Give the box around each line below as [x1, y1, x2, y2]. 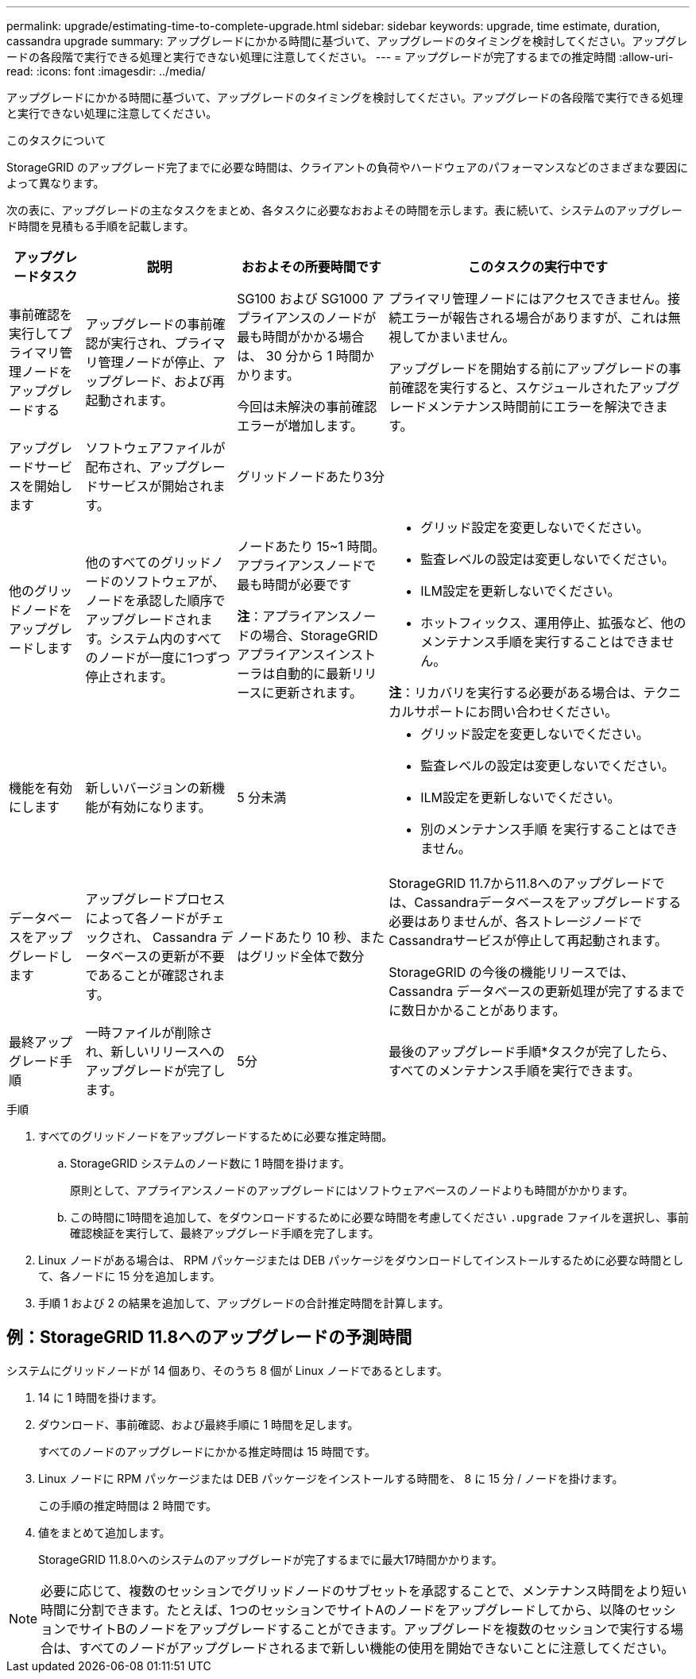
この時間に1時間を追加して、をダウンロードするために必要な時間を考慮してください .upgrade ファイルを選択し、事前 [70, 1210, 690, 1224]
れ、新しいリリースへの [85, 1044, 225, 1060]
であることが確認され [85, 967, 213, 983]
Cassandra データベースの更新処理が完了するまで [389, 983, 685, 999]
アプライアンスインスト [237, 647, 377, 662]
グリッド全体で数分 [249, 948, 365, 964]
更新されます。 [274, 685, 362, 701]
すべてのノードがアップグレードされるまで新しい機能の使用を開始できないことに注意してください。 [79, 1639, 675, 1656]
